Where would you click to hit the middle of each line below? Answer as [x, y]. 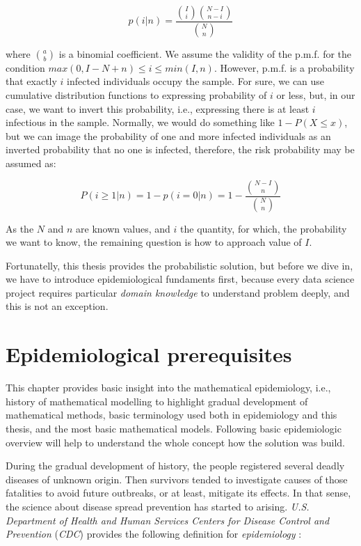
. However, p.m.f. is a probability [284, 67]
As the [20, 228]
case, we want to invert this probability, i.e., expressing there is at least [158, 108]
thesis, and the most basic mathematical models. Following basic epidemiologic [174, 428]
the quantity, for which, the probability [264, 228]
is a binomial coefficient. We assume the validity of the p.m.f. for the [205, 53]
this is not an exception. [57, 306]
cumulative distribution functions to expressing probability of [136, 95]
